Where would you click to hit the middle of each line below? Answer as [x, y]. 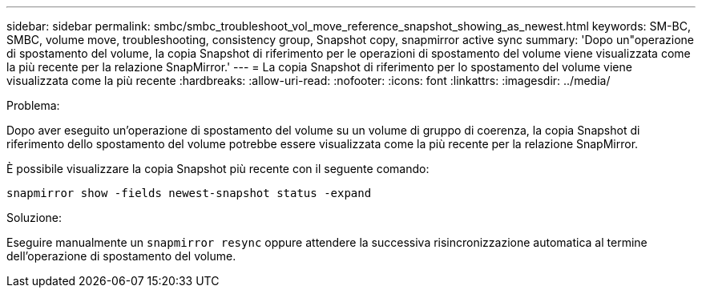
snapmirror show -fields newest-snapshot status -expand [189, 193]
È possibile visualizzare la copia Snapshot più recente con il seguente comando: [218, 169]
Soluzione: [34, 217]
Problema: [33, 105]
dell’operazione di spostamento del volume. [121, 256]
